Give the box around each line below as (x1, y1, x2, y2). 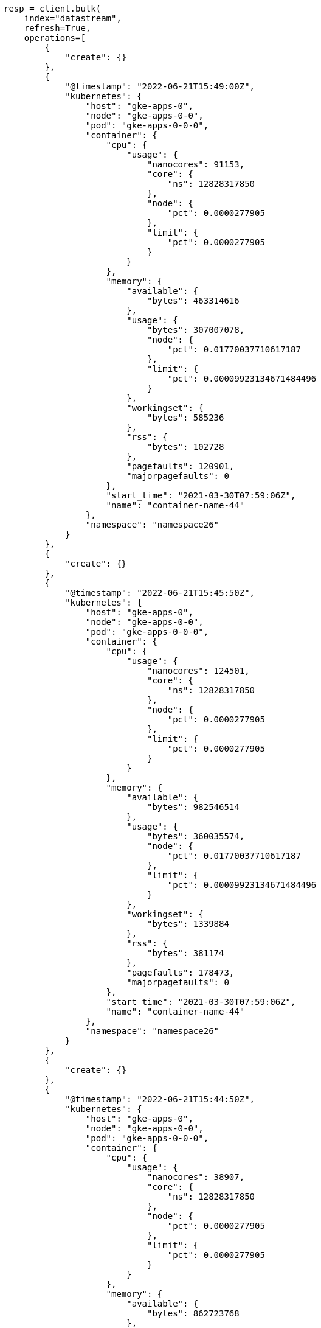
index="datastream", (24, 13, 122, 23)
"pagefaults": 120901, (126, 461, 235, 471)
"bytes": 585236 (147, 413, 224, 422)
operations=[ (24, 33, 86, 43)
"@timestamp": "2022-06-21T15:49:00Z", (65, 82, 255, 91)
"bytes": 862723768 (147, 1309, 240, 1318)
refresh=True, (24, 23, 91, 33)
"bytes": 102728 (147, 442, 224, 452)
